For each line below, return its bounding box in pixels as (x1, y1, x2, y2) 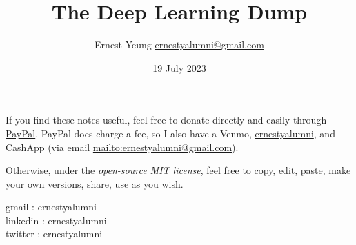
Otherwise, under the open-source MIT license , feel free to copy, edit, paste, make (6, 163, 351, 177)
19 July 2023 (152, 60, 206, 75)
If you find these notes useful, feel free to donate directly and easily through (6, 112, 327, 127)
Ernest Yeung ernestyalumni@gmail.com (95, 37, 264, 52)
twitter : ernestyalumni (6, 226, 103, 241)
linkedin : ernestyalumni (6, 213, 107, 227)
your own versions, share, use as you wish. (6, 176, 184, 190)
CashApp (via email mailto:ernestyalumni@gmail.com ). (6, 139, 239, 154)
